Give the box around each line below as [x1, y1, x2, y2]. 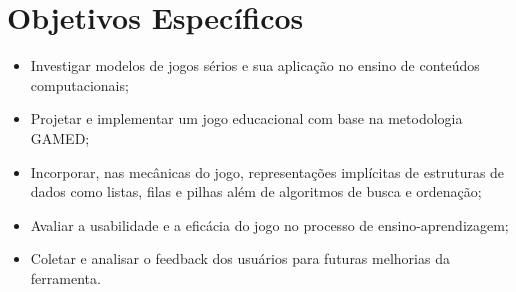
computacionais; [30, 74, 129, 95]
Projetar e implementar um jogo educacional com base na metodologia [30, 108, 463, 129]
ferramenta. [30, 267, 101, 288]
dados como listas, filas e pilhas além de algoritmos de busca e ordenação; [30, 181, 482, 202]
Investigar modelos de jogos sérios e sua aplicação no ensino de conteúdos [30, 55, 480, 76]
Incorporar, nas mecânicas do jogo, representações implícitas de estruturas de [30, 161, 505, 182]
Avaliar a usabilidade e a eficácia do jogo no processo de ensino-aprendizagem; [30, 214, 509, 235]
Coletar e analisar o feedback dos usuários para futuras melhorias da [30, 248, 450, 269]
